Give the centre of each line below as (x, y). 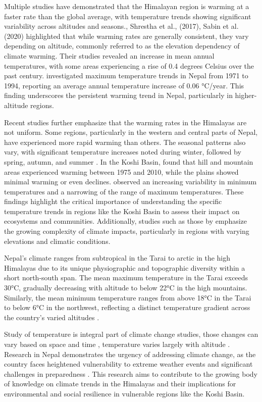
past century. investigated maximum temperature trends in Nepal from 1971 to (126, 76)
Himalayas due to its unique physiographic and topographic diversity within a (125, 267)
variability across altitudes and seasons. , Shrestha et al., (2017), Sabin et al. (121, 26)
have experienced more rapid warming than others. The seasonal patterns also (125, 142)
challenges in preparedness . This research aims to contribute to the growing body (131, 373)
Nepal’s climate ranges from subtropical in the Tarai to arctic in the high (117, 258)
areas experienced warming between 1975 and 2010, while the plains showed (121, 171)
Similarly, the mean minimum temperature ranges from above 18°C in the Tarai (128, 297)
